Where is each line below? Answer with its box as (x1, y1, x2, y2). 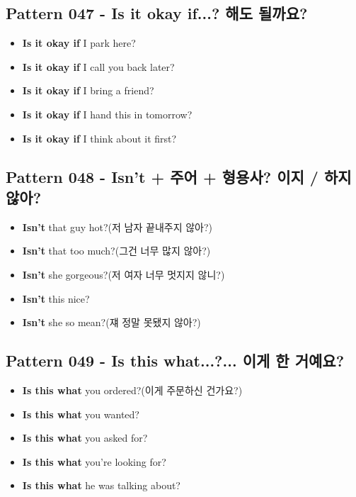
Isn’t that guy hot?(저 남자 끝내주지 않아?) (22, 219, 213, 234)
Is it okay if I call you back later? (22, 59, 175, 74)
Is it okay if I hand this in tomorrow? (22, 106, 193, 121)
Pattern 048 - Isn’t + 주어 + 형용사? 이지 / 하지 (6, 165, 352, 187)
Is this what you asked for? (22, 430, 148, 445)
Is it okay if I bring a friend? (22, 83, 154, 98)
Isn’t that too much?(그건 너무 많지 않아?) (22, 243, 211, 258)
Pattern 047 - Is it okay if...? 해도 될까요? (6, 2, 308, 24)
